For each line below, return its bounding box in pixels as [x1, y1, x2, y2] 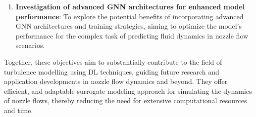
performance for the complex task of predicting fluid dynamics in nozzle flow [15, 30, 249, 40]
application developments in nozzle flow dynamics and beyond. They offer [4, 76, 228, 86]
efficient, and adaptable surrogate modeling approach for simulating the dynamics [4, 85, 252, 96]
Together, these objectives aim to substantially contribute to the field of [4, 56, 222, 67]
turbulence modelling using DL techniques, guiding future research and [4, 66, 219, 77]
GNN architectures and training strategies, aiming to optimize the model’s [15, 21, 242, 31]
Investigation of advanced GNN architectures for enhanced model [15, 1, 245, 11]
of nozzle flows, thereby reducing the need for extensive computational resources [4, 95, 247, 106]
